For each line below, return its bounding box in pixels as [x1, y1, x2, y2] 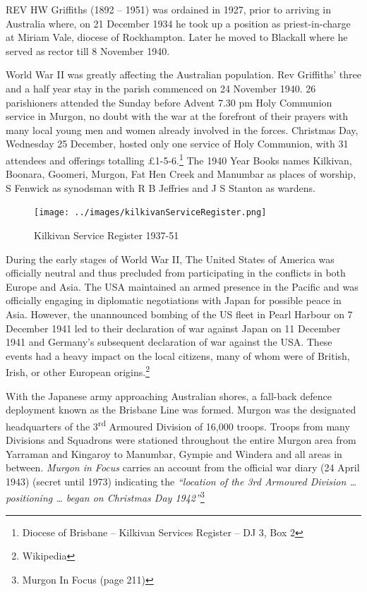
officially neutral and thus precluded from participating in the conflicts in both [6, 265, 346, 280]
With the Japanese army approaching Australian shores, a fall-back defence [6, 388, 332, 403]
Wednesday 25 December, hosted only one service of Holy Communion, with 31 [6, 136, 349, 151]
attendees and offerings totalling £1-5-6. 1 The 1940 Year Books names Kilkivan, [6, 150, 352, 167]
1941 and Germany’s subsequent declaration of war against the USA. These [6, 334, 332, 349]
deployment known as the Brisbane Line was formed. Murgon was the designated [6, 402, 356, 417]
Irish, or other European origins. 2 [6, 363, 150, 380]
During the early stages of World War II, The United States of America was [6, 251, 335, 266]
